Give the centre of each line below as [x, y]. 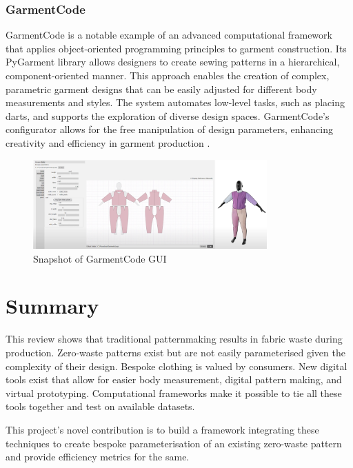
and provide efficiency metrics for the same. [98, 457]
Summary [52, 306]
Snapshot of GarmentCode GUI [100, 258]
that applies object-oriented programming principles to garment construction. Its [176, 48]
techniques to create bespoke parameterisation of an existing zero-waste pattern [174, 443]
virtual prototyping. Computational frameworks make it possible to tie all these [174, 393]
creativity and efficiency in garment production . [108, 142]
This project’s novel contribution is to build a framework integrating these [162, 429]
